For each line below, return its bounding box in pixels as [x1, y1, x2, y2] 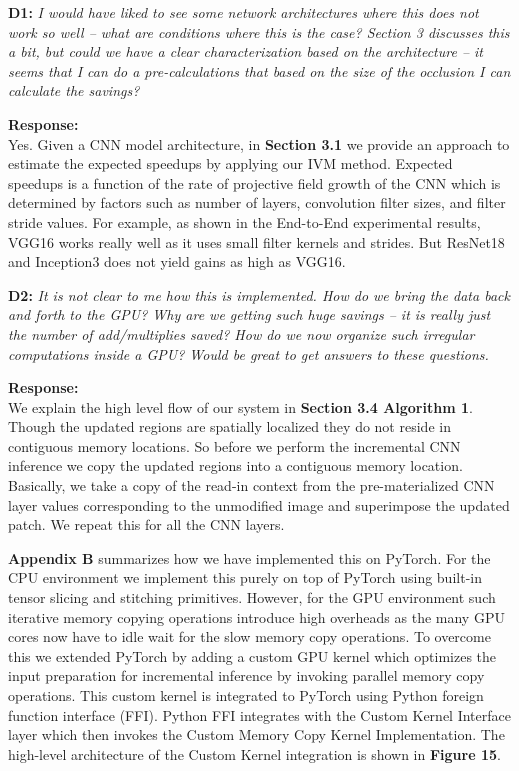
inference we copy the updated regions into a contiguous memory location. [8, 455, 463, 476]
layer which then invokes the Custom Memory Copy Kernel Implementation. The [8, 724, 505, 745]
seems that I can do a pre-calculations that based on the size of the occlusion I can [8, 60, 511, 81]
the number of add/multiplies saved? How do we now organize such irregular [8, 323, 475, 344]
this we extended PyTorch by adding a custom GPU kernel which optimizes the [8, 645, 497, 666]
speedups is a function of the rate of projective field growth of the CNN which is [8, 172, 501, 193]
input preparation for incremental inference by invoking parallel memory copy [8, 665, 485, 686]
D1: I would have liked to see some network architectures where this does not [8, 2, 479, 22]
